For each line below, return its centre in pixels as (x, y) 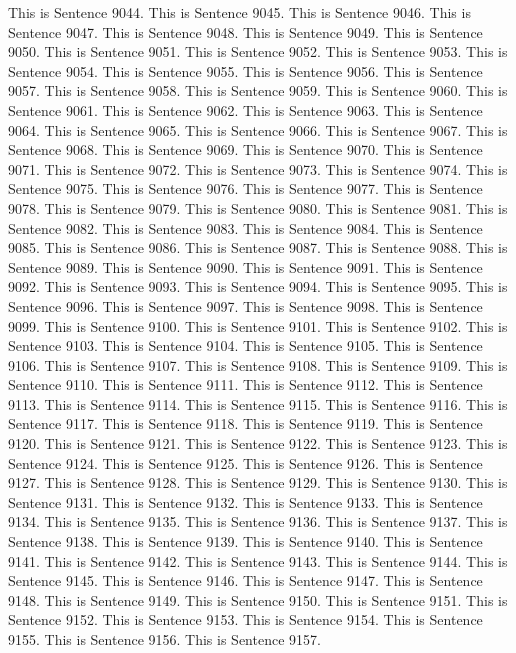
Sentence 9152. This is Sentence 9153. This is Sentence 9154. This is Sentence (245, 619)
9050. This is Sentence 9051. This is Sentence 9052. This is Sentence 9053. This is (258, 51)
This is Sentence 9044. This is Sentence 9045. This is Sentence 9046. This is (239, 12)
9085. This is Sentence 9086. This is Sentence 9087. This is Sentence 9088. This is (258, 247)
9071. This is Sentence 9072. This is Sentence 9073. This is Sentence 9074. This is (258, 168)
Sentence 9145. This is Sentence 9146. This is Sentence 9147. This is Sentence (245, 580)
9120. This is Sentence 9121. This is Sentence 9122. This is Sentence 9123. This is (258, 443)
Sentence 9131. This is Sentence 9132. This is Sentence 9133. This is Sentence (245, 501)
